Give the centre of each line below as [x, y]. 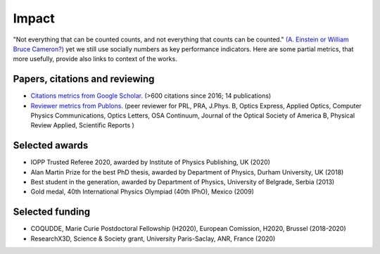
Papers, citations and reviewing [84, 79]
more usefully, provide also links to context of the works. [95, 59]
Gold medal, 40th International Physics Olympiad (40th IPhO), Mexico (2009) [142, 192]
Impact [34, 18]
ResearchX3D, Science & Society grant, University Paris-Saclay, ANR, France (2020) [153, 239]
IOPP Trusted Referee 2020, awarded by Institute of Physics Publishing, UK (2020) [151, 163]
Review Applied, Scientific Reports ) [83, 125]
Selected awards [51, 145]
